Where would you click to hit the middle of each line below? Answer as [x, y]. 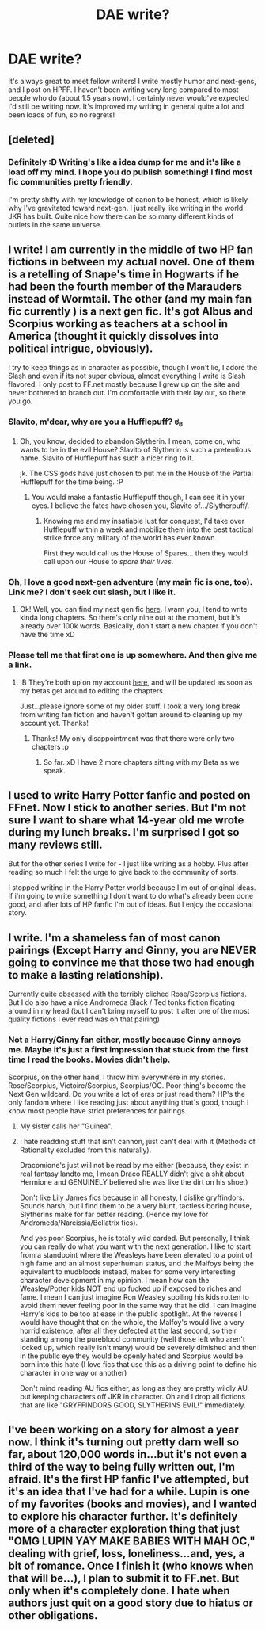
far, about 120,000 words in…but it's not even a [128, 1454]
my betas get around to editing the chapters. [92, 690]
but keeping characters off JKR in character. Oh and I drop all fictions [132, 1396]
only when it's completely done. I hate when [119, 1590]
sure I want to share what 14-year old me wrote [126, 820]
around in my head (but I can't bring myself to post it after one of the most [129, 1011]
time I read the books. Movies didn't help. [89, 1059]
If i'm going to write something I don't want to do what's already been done [131, 896]
